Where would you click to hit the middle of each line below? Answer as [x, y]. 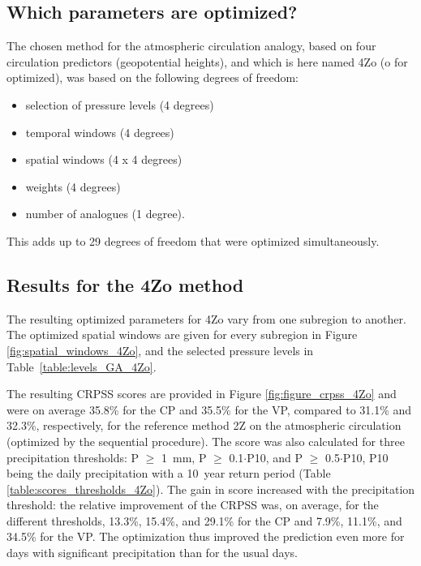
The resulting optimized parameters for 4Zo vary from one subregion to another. [206, 318]
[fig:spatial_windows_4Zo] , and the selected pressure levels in [160, 350]
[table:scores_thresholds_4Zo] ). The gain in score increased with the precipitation [211, 489]
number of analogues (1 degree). [105, 214]
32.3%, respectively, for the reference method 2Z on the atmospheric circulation [204, 425]
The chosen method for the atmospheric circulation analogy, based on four [191, 46]
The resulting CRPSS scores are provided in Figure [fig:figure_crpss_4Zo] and [202, 394]
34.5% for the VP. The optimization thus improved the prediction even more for [206, 536]
